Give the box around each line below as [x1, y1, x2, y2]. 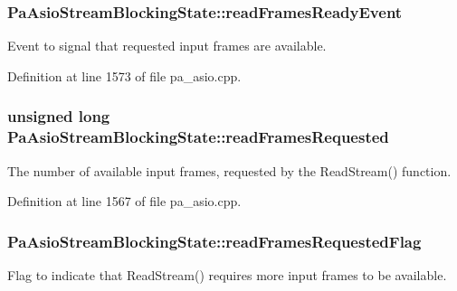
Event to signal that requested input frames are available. [7, 36, 327, 55]
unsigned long [7, 105, 110, 127]
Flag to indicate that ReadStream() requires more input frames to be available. [7, 265, 447, 284]
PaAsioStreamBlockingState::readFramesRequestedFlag [7, 230, 422, 252]
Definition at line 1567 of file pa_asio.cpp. [7, 192, 242, 211]
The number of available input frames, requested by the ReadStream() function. [7, 161, 452, 180]
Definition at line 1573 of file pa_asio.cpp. [7, 66, 242, 85]
